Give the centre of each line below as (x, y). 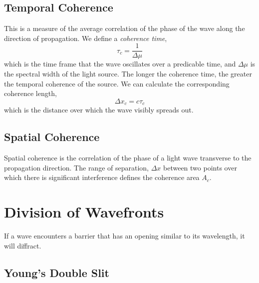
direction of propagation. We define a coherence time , (86, 38)
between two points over (200, 167)
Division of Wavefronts (84, 212)
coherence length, (30, 93)
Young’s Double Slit (57, 272)
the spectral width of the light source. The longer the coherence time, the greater (128, 74)
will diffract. (23, 245)
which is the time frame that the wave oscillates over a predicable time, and (120, 64)
